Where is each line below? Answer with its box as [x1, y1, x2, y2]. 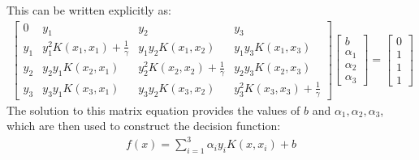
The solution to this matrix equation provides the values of [6, 101, 300, 118]
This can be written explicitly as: [6, 2, 171, 18]
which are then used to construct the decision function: [6, 117, 281, 134]
